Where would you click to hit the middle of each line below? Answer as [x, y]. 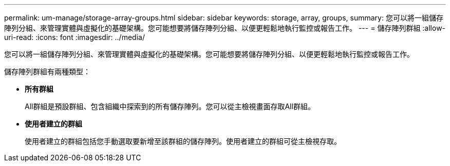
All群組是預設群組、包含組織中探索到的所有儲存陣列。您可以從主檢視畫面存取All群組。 [170, 106]
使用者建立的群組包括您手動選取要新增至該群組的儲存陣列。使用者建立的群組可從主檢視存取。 [183, 141]
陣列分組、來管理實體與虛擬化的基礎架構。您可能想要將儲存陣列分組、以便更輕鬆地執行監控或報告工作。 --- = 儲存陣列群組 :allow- [225, 28]
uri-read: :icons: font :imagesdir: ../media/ [74, 37]
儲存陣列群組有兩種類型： [47, 71]
